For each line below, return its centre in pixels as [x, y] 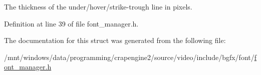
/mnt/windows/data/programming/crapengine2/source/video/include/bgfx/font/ [129, 57]
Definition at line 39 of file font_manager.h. [71, 23]
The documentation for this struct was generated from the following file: [115, 40]
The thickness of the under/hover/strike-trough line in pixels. [98, 6]
